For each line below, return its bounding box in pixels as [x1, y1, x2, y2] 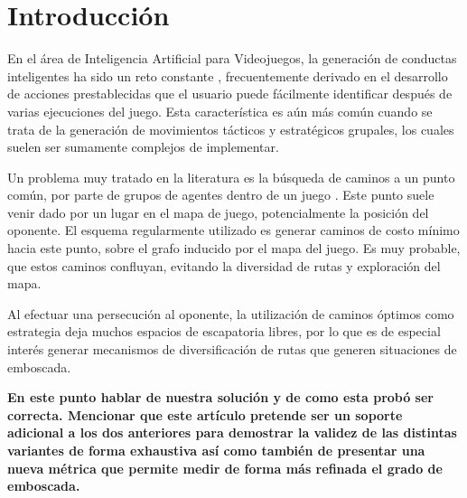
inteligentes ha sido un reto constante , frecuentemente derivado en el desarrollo [7, 66, 448, 85]
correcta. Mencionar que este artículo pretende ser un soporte [7, 405, 403, 424]
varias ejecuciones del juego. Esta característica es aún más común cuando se [7, 101, 433, 120]
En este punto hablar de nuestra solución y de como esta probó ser [7, 388, 434, 407]
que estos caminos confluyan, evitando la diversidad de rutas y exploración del [7, 256, 441, 275]
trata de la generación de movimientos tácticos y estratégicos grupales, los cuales [7, 119, 454, 138]
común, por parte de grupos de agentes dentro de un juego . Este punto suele [7, 185, 434, 204]
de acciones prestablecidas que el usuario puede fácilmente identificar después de [7, 84, 453, 103]
